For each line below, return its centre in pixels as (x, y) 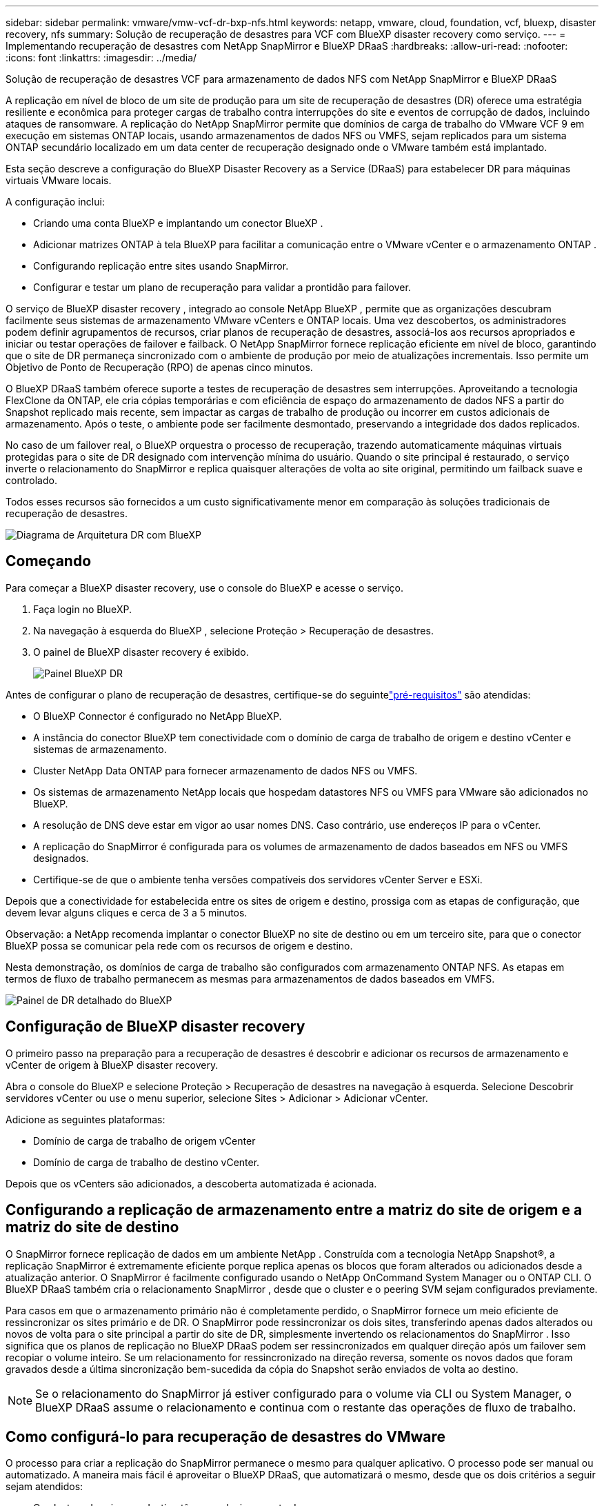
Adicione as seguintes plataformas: (85, 1119)
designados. (61, 858)
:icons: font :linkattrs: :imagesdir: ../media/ (101, 58)
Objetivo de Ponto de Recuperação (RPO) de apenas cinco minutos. (159, 367)
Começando (49, 561)
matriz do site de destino (92, 1227)
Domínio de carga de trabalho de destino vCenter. (147, 1162)
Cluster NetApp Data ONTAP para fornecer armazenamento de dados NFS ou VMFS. (225, 770)
